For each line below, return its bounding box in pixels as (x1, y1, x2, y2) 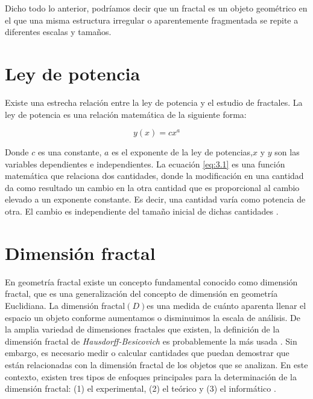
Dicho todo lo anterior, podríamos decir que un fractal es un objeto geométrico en (5, 2, 308, 14)
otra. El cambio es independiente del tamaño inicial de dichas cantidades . (5, 205, 279, 218)
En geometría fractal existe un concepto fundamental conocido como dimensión (5, 275, 298, 288)
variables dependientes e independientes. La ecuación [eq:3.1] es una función (5, 157, 285, 170)
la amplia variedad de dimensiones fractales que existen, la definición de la (5, 323, 280, 336)
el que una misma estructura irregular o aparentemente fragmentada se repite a (5, 13, 299, 26)
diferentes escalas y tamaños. (5, 25, 112, 38)
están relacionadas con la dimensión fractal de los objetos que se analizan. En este (5, 358, 308, 371)
